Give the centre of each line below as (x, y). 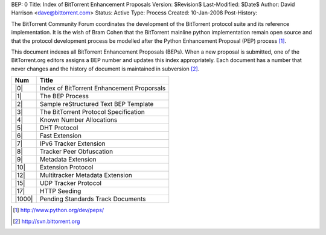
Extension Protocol (66, 168)
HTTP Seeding (60, 191)
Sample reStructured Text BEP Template (97, 104)
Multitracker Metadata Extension (86, 175)
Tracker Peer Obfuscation (76, 152)
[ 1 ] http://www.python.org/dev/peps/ (59, 210)
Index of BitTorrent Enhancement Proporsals (103, 89)
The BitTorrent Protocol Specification (92, 112)
